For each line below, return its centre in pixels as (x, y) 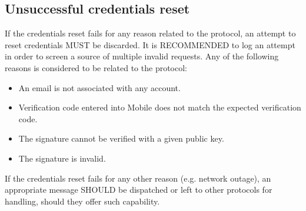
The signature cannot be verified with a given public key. (121, 138)
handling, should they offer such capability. (82, 201)
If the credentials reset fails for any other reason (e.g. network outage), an (138, 178)
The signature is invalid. (62, 158)
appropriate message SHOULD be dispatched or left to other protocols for (139, 190)
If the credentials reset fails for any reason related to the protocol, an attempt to (150, 33)
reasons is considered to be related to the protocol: (96, 67)
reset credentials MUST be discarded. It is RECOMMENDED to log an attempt (150, 44)
